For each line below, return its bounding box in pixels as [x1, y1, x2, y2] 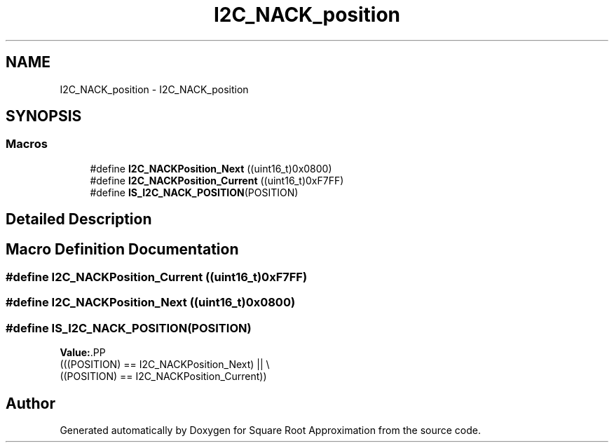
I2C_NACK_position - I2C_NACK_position [60, 83, 249, 95]
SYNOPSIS [6, 107, 82, 125]
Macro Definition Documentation [6, 240, 239, 258]
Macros [6, 137, 48, 151]
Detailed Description [6, 210, 152, 229]
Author [6, 394, 55, 412]
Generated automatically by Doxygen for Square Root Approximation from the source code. [60, 424, 481, 437]
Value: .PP [60, 346, 106, 359]
